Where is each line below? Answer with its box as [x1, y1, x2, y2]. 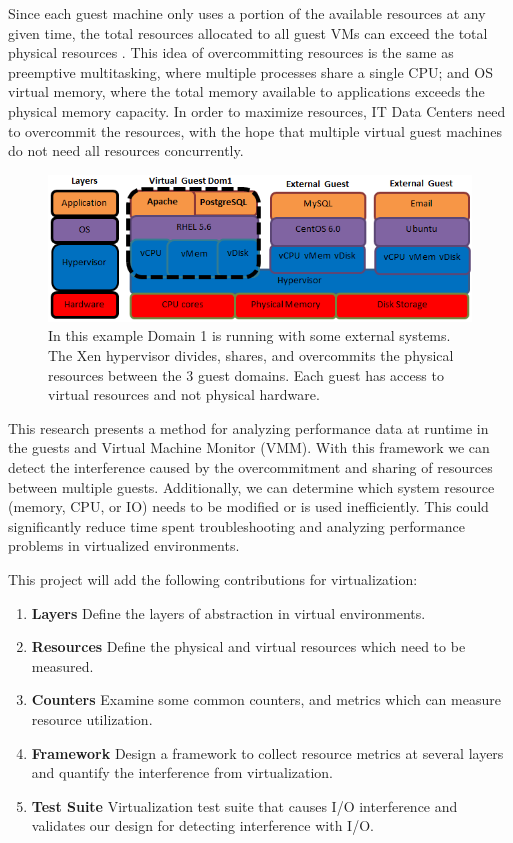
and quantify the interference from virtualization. [31, 762, 334, 783]
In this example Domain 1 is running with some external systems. [48, 325, 451, 346]
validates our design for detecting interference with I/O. [31, 815, 374, 836]
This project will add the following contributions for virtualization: [8, 569, 418, 589]
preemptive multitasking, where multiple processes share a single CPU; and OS [8, 61, 493, 82]
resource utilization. [31, 708, 153, 729]
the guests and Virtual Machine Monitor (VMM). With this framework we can [8, 437, 490, 458]
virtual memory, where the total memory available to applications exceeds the [8, 81, 485, 102]
